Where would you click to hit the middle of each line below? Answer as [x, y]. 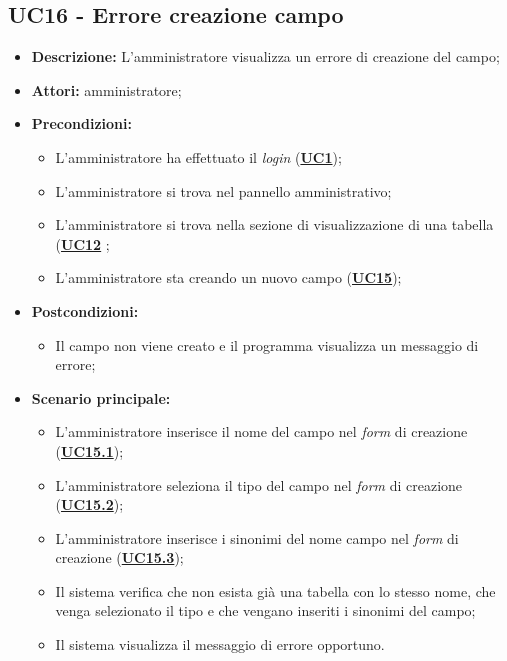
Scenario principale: [101, 397]
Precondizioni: [81, 123]
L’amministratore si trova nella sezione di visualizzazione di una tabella [274, 224]
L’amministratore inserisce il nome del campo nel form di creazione [261, 431]
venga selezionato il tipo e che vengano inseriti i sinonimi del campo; [265, 610]
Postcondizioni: [85, 310]
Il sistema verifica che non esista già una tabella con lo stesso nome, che [275, 590]
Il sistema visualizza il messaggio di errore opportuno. [220, 644]
